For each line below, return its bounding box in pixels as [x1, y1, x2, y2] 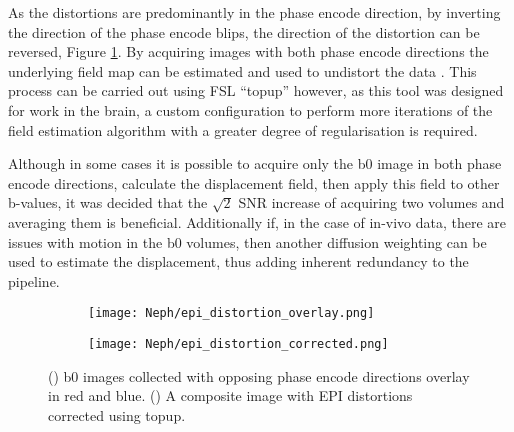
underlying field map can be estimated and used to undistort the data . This [8, 60, 477, 81]
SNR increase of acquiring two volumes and [238, 192, 505, 213]
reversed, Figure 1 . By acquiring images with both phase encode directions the [8, 41, 489, 62]
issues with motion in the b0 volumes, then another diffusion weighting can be [8, 231, 487, 252]
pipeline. [8, 270, 60, 291]
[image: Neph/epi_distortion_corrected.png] [88, 336, 389, 351]
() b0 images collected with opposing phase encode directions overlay [48, 365, 470, 386]
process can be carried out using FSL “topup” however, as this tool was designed [8, 80, 504, 101]
